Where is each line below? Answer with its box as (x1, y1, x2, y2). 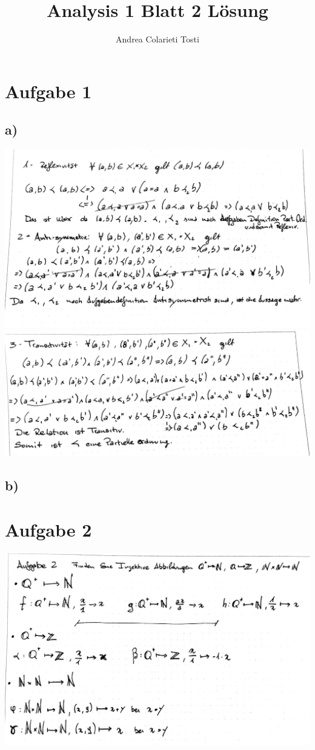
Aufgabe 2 (5, 517, 92, 542)
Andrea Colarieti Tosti (116, 33, 199, 45)
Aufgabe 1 (5, 78, 92, 103)
